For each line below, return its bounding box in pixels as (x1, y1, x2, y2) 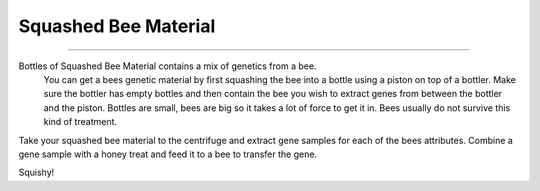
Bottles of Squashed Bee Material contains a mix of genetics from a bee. (18, 60, 317, 72)
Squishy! (18, 166, 55, 179)
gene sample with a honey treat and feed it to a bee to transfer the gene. (18, 148, 318, 160)
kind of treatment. (43, 116, 118, 128)
